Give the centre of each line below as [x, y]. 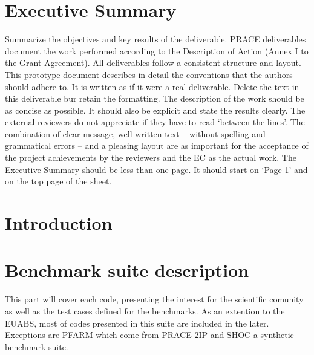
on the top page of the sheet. [58, 181]
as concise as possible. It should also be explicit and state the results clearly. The [155, 110]
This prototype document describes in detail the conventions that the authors [149, 74]
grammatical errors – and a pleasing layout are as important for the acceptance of [157, 145]
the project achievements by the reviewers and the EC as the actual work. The [151, 158]
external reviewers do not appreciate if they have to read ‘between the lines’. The [155, 122]
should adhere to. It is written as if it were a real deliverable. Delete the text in [152, 86]
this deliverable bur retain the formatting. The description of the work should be [155, 98]
